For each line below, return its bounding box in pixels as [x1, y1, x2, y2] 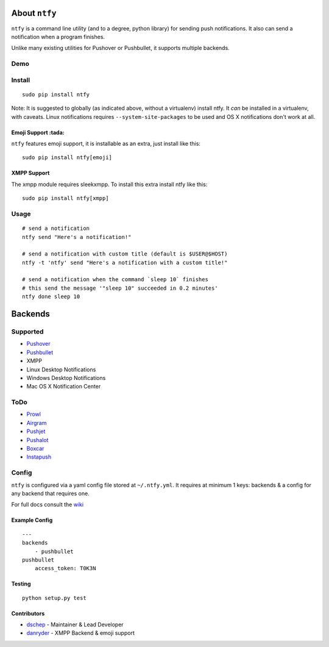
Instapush [26, 453, 52, 460]
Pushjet [26, 427, 46, 435]
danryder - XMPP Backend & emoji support [26, 629, 135, 637]
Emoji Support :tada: [11, 129, 65, 136]
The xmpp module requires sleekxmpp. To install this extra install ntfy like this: [11, 181, 208, 188]
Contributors [11, 610, 45, 617]
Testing [11, 580, 31, 588]
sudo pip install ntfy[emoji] [22, 154, 113, 161]
